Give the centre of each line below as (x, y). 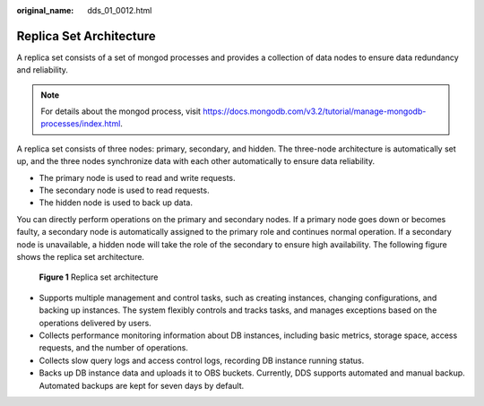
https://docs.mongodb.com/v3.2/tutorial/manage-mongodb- (315, 111)
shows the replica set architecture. (81, 256)
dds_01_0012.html (120, 10)
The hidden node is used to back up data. (116, 203)
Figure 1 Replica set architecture (99, 277)
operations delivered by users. (95, 323)
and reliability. (43, 70)
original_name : (45, 10)
